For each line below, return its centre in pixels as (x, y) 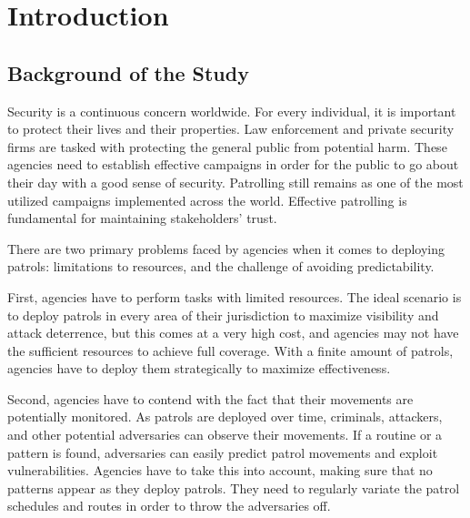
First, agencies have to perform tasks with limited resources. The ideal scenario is (235, 296)
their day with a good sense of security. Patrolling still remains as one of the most (235, 182)
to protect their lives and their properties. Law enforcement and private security (231, 129)
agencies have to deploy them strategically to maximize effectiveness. (199, 368)
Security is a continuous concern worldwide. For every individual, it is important (232, 111)
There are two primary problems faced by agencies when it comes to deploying (226, 248)
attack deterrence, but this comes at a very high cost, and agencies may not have (233, 333)
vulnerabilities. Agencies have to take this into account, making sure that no (220, 470)
